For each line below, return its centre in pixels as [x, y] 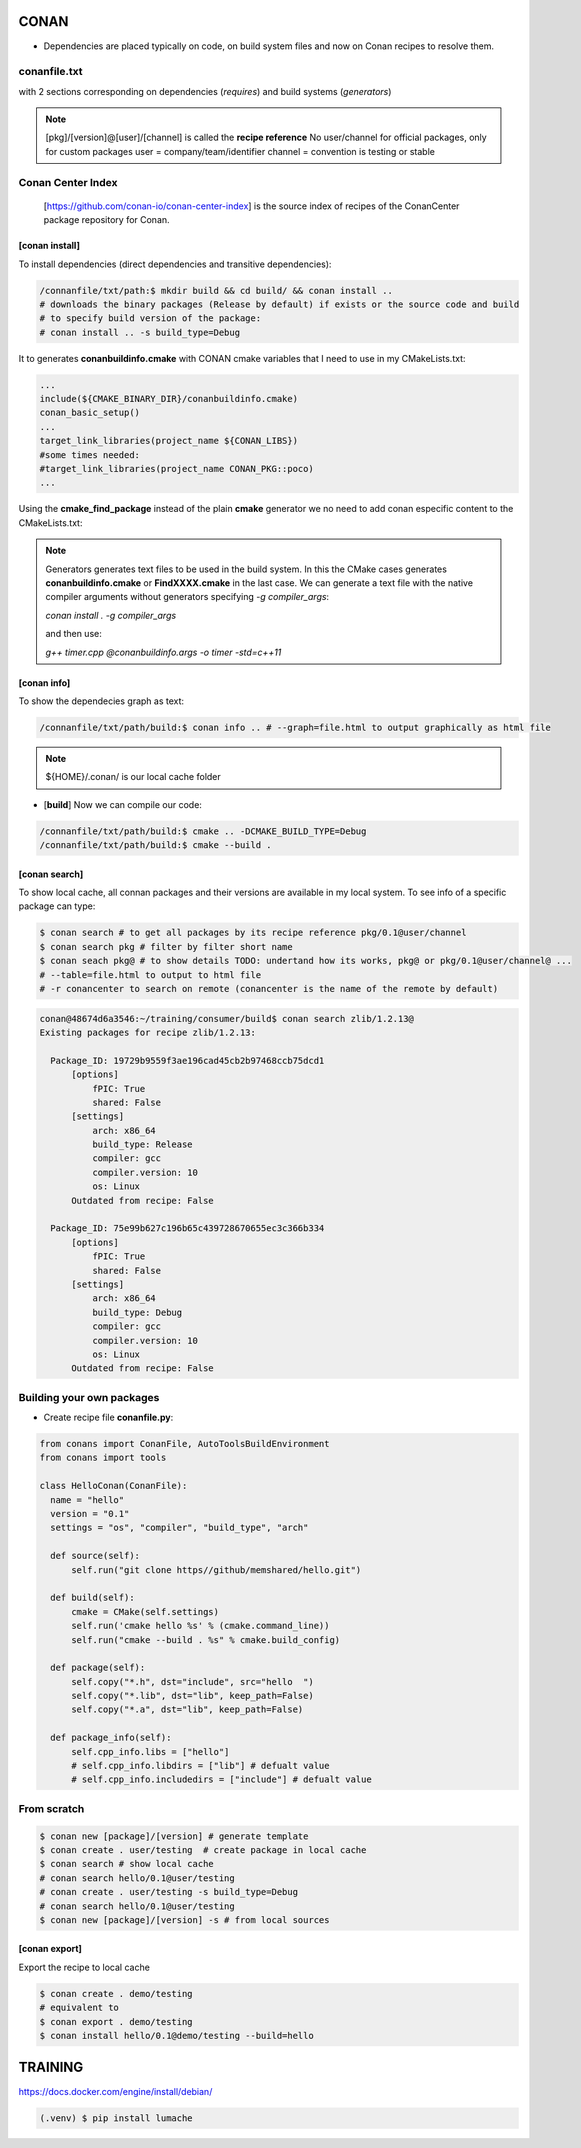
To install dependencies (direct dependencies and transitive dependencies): [175, 264]
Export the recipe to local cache [84, 1967]
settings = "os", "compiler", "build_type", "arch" [179, 1528]
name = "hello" [87, 1499]
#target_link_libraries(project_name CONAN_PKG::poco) [176, 469]
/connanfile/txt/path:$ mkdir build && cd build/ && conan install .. [216, 290]
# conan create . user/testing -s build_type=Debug [169, 1892]
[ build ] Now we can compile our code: [122, 804]
